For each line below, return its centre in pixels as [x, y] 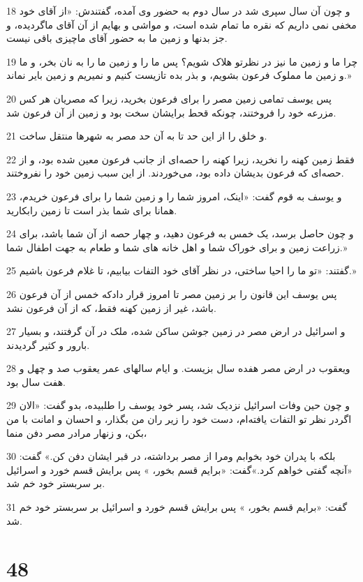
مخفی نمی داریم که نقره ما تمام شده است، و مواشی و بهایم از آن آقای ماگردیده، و [181, 24]
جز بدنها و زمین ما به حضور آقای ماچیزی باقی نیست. [117, 38]
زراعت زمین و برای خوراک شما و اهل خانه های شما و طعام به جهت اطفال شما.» [177, 247]
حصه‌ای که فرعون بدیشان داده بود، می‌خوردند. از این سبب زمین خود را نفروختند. [175, 173]
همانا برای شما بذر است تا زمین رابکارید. [92, 210]
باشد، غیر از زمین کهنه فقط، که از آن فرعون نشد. [111, 307]
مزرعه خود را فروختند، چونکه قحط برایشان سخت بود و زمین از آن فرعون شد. [171, 112]
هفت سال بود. [36, 381]
